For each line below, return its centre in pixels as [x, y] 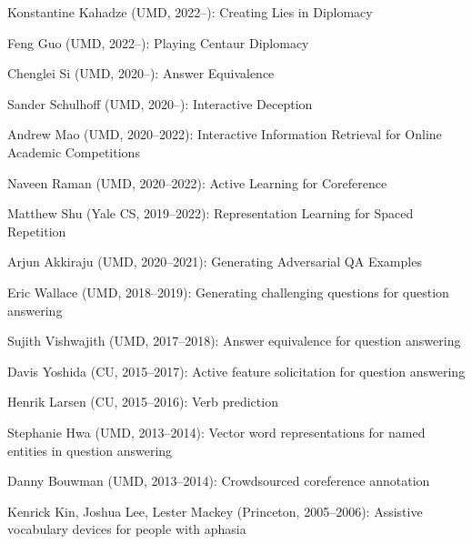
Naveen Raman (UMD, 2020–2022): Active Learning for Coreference [197, 182]
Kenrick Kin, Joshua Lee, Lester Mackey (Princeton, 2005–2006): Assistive [215, 511]
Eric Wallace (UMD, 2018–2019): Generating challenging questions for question [228, 292]
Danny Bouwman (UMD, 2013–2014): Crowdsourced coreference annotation [219, 481]
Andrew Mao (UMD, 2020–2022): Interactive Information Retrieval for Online [225, 134]
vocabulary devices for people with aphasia [127, 529]
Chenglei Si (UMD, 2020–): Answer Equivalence [141, 73]
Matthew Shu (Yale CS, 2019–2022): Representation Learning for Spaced [211, 213]
